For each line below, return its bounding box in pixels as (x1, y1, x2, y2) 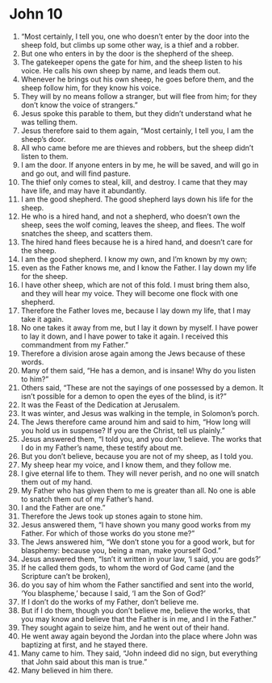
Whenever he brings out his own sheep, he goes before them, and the (20, 74, 254, 84)
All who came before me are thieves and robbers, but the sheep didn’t (20, 143, 254, 152)
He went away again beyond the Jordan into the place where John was (20, 631, 257, 641)
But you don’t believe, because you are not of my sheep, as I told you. (20, 451, 253, 460)
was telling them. (20, 117, 78, 127)
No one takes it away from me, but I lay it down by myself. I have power (20, 323, 258, 332)
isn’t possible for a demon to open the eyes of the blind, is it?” (20, 391, 227, 401)
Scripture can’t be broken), (20, 571, 111, 581)
